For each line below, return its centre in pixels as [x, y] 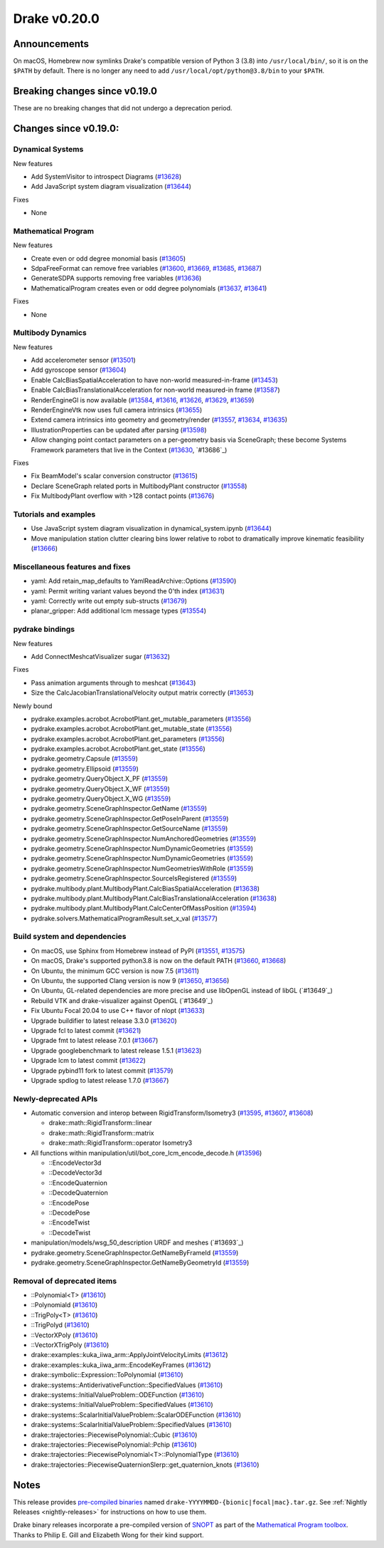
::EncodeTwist [69, 1222]
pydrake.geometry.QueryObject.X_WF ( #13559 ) [101, 789]
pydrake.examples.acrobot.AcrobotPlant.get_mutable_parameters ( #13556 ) [141, 719]
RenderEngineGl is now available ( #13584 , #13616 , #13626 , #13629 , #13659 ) [143, 400]
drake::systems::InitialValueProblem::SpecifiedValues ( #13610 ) [122, 1405]
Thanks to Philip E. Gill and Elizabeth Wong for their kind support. [108, 1534]
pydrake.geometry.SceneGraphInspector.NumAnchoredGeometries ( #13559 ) [143, 838]
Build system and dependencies [70, 937]
